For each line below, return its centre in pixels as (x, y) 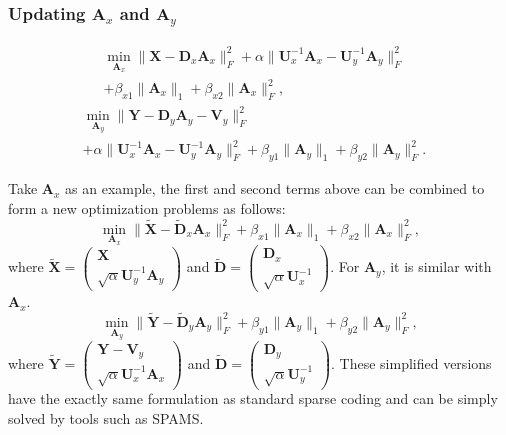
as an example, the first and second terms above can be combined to (275, 188)
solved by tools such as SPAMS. (106, 418)
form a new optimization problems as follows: (147, 207)
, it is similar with (436, 266)
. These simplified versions (411, 362)
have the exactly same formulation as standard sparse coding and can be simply (253, 398)
